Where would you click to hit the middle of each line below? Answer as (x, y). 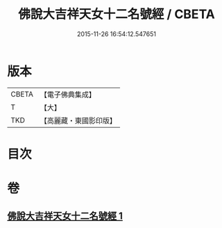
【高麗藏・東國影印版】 (78, 120)
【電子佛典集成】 (68, 95)
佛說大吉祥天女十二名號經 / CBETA (117, 14)
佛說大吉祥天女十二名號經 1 (65, 216)
